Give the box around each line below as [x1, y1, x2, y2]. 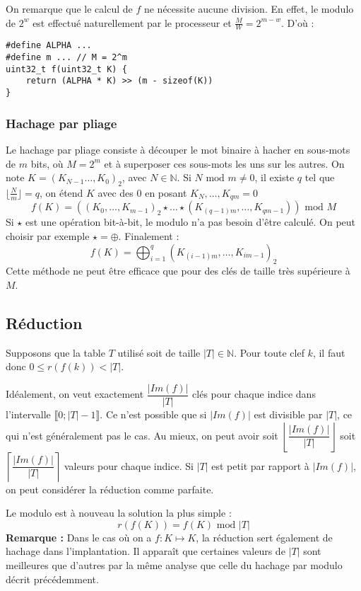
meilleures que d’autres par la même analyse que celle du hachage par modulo [6, 557, 343, 572]
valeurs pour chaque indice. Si [64, 458, 194, 473]
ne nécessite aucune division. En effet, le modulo [143, 1, 354, 16]
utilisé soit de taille [117, 345, 201, 360]
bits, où [30, 156, 64, 171]
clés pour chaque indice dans [192, 386, 316, 401]
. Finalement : [118, 228, 179, 243]
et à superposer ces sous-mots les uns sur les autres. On [104, 156, 345, 171]
